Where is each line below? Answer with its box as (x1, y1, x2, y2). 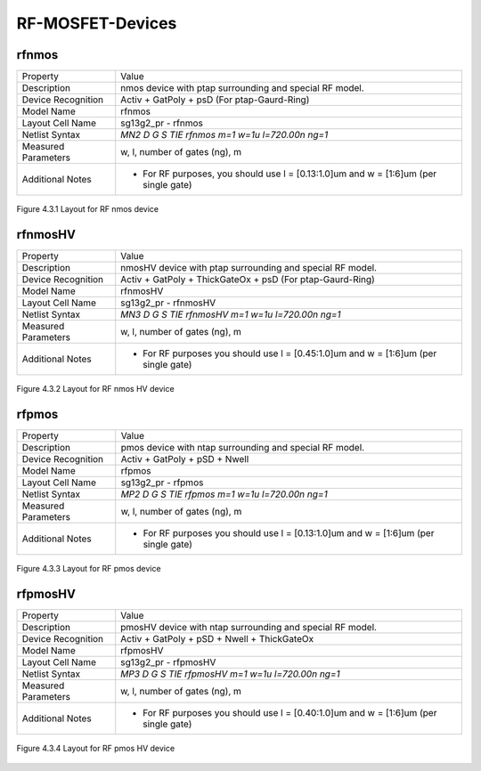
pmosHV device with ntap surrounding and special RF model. (120, 621, 378, 633)
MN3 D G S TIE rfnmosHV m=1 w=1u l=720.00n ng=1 (120, 308, 342, 321)
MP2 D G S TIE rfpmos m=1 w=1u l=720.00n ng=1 (120, 488, 329, 500)
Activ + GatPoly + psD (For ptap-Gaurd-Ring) (120, 93, 310, 106)
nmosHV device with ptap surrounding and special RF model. (120, 261, 378, 273)
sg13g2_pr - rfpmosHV (120, 655, 216, 668)
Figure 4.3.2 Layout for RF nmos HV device (16, 383, 175, 394)
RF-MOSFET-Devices (16, 13, 177, 33)
